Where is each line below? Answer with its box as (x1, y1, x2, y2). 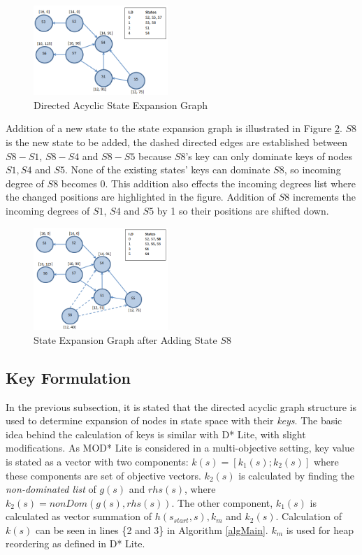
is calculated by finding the (238, 468, 355, 482)
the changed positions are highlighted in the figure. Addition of (6, 189, 276, 204)
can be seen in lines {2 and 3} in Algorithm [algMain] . (36, 522, 268, 537)
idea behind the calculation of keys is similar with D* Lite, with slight (6, 426, 306, 441)
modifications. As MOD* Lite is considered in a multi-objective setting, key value (6, 440, 354, 455)
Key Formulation (6, 366, 131, 388)
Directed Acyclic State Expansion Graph (34, 97, 208, 112)
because (138, 148, 172, 163)
